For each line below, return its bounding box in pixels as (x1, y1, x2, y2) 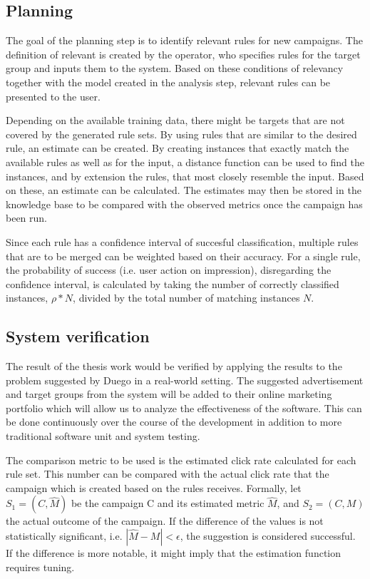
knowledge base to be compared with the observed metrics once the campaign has (6, 196, 363, 211)
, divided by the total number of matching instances (73, 290, 300, 305)
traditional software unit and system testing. (6, 429, 200, 444)
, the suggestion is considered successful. (180, 528, 356, 543)
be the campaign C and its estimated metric (71, 496, 264, 511)
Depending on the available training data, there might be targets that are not (6, 113, 345, 128)
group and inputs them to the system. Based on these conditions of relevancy (6, 61, 344, 76)
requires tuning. (6, 559, 75, 574)
